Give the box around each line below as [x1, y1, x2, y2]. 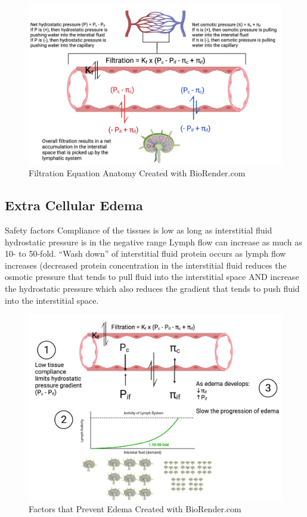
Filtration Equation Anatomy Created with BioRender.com [29, 167, 246, 179]
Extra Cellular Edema [5, 196, 143, 214]
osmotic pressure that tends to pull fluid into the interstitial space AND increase [5, 270, 299, 283]
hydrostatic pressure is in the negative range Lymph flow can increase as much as [5, 235, 302, 248]
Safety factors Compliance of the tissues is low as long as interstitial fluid [5, 224, 272, 236]
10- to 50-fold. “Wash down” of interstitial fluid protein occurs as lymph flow [5, 247, 286, 260]
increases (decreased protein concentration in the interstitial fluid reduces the [5, 258, 287, 271]
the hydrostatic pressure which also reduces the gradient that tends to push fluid [5, 282, 300, 295]
